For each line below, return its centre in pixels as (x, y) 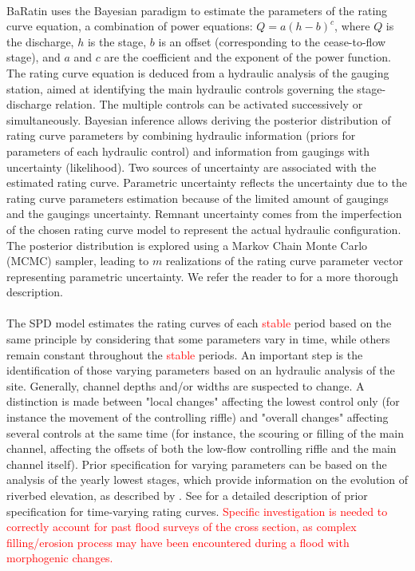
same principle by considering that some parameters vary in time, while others (198, 339)
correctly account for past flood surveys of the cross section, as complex (182, 527)
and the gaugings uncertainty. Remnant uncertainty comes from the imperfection (204, 214)
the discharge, (40, 41)
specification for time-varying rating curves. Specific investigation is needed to (197, 511)
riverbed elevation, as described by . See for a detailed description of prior (187, 495)
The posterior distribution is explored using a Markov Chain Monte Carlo (187, 245)
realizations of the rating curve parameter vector (284, 261)
